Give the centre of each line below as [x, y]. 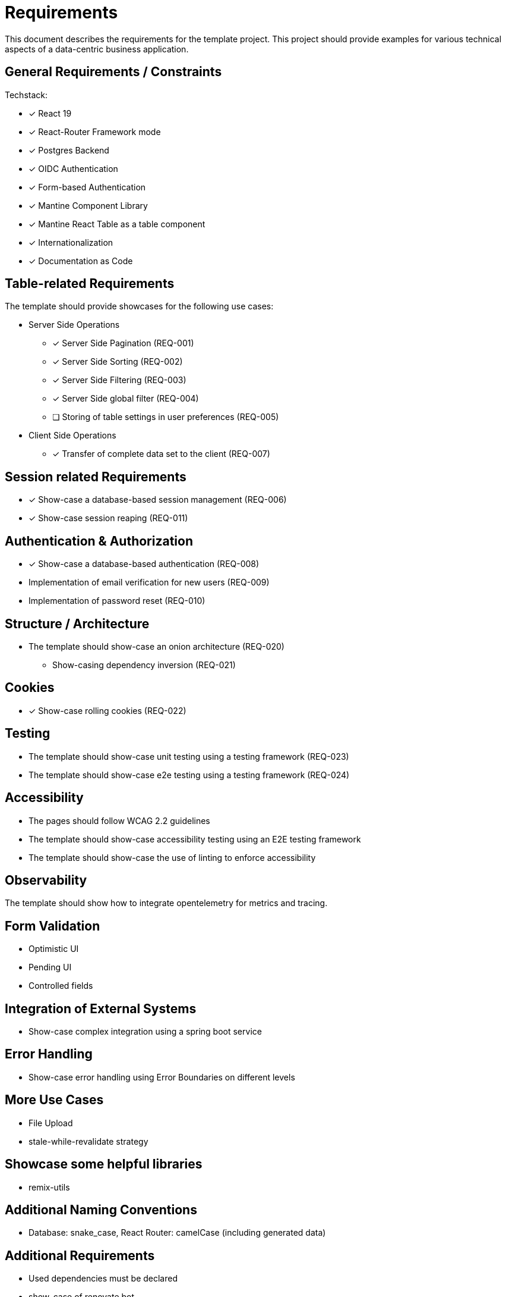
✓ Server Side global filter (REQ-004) [126, 399]
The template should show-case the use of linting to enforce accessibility [172, 857]
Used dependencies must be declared [103, 1279]
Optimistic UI [54, 949]
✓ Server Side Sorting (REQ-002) [118, 362]
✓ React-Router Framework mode [95, 131]
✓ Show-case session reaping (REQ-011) [108, 518]
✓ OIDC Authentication [73, 168]
